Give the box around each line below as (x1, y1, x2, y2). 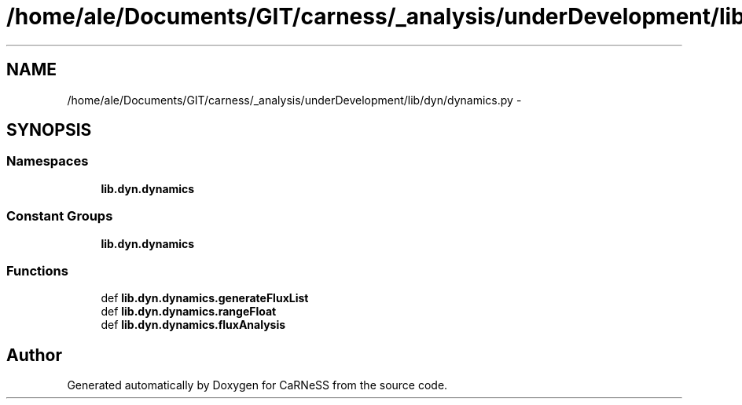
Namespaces (6, 153, 89, 170)
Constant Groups (6, 208, 113, 224)
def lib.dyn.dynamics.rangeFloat (101, 305, 277, 319)
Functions (6, 262, 68, 279)
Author (6, 345, 62, 365)
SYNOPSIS (6, 120, 92, 140)
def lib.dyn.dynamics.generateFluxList (101, 291, 309, 305)
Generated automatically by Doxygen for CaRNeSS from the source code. (67, 378, 448, 392)
